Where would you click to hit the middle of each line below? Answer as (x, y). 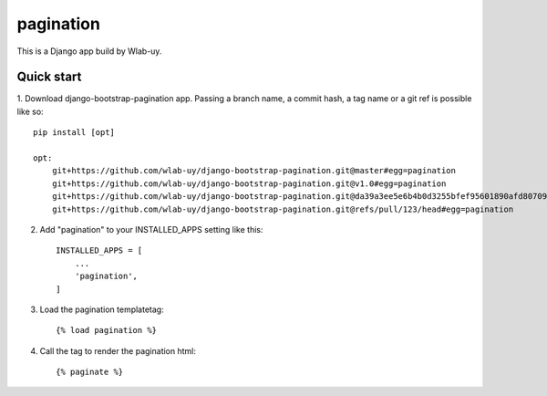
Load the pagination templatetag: (102, 309)
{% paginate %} (90, 372)
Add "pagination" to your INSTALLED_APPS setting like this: (151, 229)
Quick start (49, 77)
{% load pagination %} (107, 330)
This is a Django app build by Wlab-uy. (89, 51)
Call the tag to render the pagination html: (118, 350)
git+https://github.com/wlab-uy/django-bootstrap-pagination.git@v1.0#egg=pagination (249, 183)
